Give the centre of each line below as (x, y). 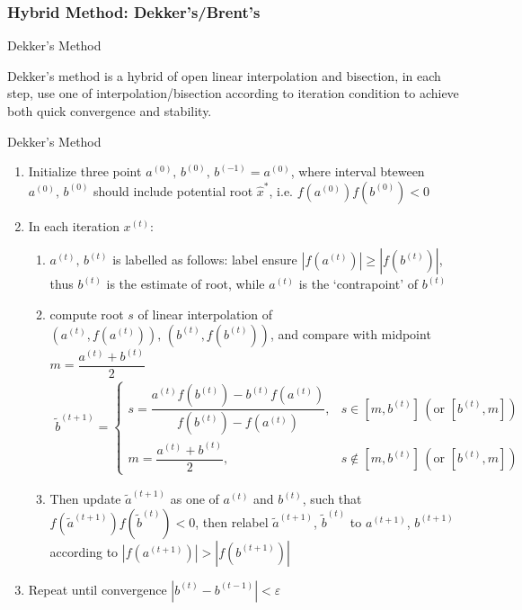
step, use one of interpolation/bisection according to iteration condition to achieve (233, 93)
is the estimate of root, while (186, 284)
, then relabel (232, 521)
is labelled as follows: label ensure (205, 260)
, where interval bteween (358, 171)
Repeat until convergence (97, 589)
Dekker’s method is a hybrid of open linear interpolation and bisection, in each (224, 75)
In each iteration (74, 225)
